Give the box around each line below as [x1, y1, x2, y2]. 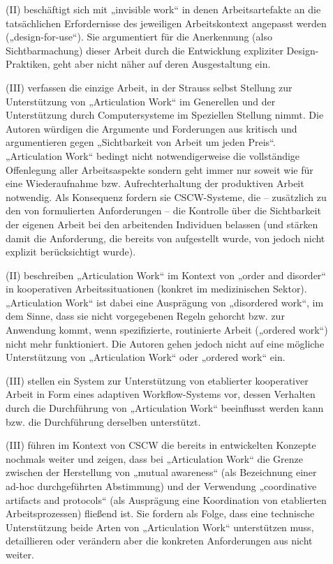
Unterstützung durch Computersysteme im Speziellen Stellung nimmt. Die [6, 107, 324, 122]
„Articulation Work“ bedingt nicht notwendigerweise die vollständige [6, 148, 300, 163]
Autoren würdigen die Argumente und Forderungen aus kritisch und [6, 121, 297, 135]
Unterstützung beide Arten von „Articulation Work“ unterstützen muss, [6, 519, 314, 534]
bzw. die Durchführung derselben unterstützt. [6, 414, 201, 429]
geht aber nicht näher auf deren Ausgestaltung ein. [53, 57, 271, 71]
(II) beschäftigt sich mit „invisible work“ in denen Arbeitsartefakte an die [6, 2, 321, 16]
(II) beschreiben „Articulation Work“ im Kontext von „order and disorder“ [6, 267, 326, 282]
